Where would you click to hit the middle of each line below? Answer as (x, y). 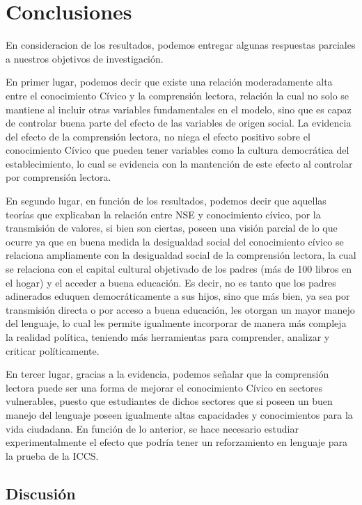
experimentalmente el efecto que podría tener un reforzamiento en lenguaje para (177, 442)
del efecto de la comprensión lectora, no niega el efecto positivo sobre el (158, 136)
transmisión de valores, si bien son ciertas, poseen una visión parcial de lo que (172, 228)
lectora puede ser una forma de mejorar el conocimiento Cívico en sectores (164, 387)
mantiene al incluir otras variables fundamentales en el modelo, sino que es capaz (179, 109)
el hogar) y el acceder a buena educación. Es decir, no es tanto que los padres (171, 282)
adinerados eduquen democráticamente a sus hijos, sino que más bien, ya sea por (178, 296)
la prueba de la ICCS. (52, 455)
